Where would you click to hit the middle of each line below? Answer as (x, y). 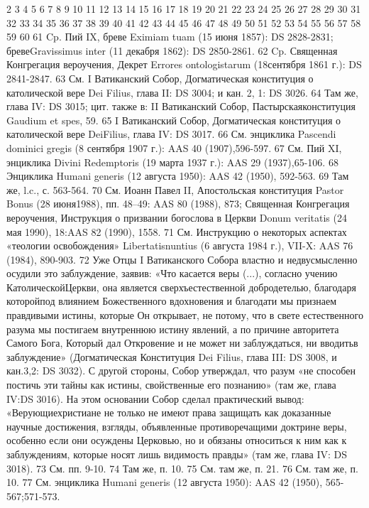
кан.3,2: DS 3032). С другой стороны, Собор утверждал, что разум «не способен (181, 371)
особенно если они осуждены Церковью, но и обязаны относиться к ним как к (177, 440)
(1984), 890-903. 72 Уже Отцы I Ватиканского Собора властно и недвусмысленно (182, 259)
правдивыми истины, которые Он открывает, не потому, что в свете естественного (185, 315)
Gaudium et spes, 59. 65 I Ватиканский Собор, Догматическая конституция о (174, 120)
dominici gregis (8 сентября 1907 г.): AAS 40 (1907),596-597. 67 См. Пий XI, (174, 147)
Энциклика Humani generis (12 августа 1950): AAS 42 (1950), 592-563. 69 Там (178, 176)
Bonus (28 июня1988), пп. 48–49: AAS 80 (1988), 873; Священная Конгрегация (178, 204)
